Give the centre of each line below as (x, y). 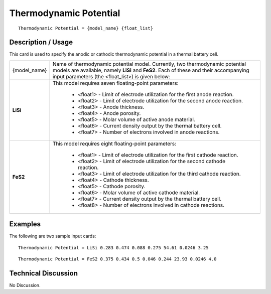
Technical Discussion (43, 273)
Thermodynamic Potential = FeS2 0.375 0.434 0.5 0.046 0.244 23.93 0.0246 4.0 (117, 259)
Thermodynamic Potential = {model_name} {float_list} (86, 28)
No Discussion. (25, 285)
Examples (25, 224)
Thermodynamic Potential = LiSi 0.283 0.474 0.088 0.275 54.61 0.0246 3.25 (113, 248)
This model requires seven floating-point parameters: (115, 83)
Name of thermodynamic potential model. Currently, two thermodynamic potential (149, 64)
